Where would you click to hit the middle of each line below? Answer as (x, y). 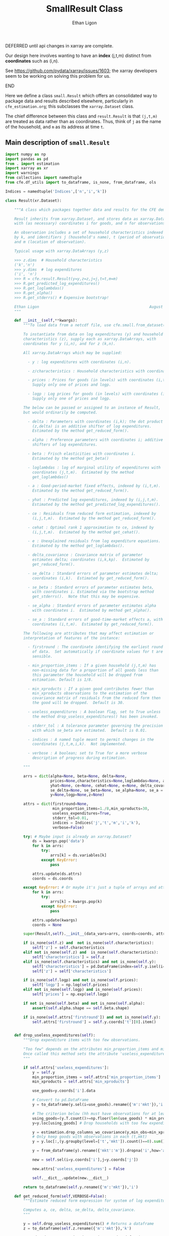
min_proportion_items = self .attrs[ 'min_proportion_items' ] (96, 1077)
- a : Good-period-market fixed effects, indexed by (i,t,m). (94, 486)
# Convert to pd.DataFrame (60, 1100)
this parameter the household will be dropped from (87, 675)
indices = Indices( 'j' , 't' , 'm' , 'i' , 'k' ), (97, 822)
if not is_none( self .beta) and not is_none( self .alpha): (84, 1003)
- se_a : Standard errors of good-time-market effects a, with (95, 619)
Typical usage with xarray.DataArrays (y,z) (62, 251)
